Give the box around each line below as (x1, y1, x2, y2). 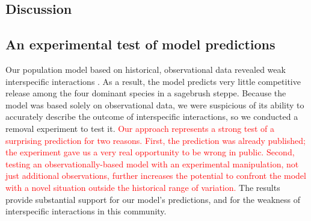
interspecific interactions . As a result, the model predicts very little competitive (5, 75, 301, 87)
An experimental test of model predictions (5, 35, 276, 54)
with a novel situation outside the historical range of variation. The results (5, 181, 280, 193)
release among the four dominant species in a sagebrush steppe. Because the (5, 87, 286, 99)
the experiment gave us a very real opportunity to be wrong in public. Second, (5, 146, 295, 158)
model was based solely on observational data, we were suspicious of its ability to (5, 98, 304, 111)
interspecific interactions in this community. (5, 205, 167, 217)
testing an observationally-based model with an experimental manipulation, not (5, 157, 299, 170)
